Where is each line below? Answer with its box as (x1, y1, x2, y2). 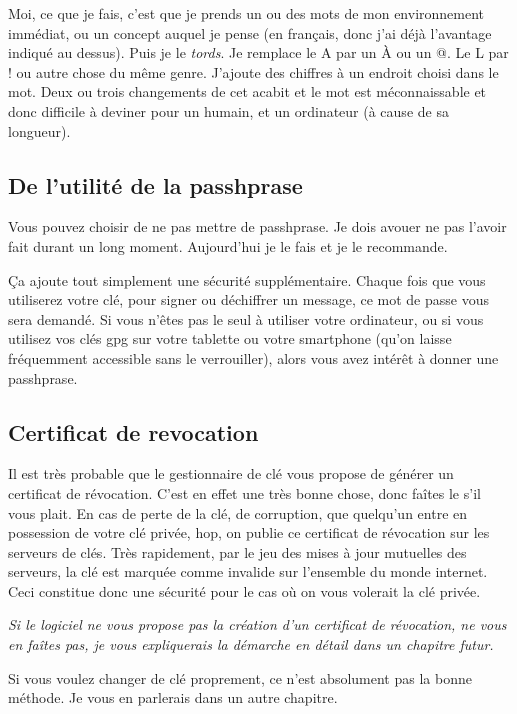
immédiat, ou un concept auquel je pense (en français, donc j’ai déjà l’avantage (8, 22, 492, 43)
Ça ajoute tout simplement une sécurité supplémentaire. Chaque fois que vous (8, 269, 486, 290)
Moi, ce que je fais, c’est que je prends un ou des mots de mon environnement (8, 3, 485, 23)
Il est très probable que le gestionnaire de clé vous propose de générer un (8, 463, 454, 484)
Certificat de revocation (8, 416, 259, 447)
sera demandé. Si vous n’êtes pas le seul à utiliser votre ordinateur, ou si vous (8, 308, 484, 329)
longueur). (8, 120, 71, 141)
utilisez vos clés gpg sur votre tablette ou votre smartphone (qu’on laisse (8, 328, 452, 349)
